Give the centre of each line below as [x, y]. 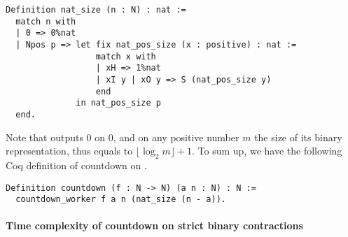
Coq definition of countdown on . [76, 165]
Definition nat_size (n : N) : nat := [96, 10]
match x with [126, 56]
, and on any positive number [176, 137]
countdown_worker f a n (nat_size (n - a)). [121, 200]
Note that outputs [44, 137]
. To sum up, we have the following [267, 151]
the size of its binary [298, 137]
